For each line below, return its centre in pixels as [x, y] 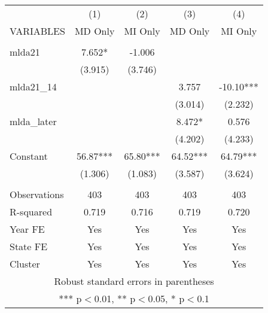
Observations [37, 194]
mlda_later [33, 121]
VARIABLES [37, 31]
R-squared [31, 212]
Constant [29, 156]
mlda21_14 [33, 86]
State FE [29, 246]
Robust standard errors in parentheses [134, 281]
